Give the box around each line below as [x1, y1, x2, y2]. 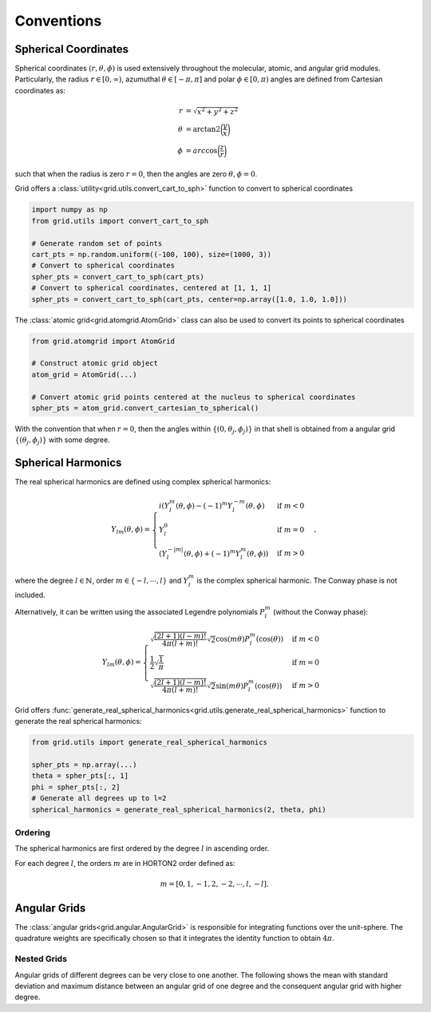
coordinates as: [14, 85, 66, 95]
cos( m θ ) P [215, 634, 251, 644]
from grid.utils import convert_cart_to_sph [31, 216, 209, 225]
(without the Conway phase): [272, 607, 369, 616]
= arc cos [185, 146, 218, 155]
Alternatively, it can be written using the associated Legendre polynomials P [14, 607, 265, 616]
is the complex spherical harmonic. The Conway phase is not [196, 575, 397, 585]
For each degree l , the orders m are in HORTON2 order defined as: [14, 858, 235, 868]
